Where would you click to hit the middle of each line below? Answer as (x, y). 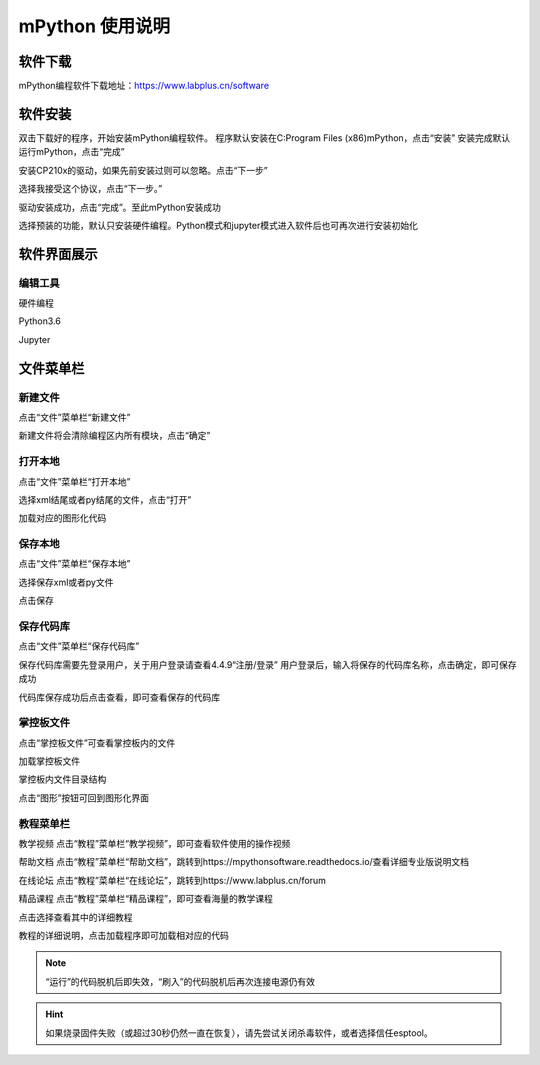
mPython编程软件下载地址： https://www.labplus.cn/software (144, 86)
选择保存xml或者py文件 (66, 582)
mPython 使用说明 (94, 26)
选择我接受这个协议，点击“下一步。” (90, 189)
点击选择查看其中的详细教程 (75, 917)
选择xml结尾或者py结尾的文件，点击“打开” (105, 499)
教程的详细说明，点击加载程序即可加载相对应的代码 (123, 935)
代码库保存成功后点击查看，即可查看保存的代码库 (119, 697)
